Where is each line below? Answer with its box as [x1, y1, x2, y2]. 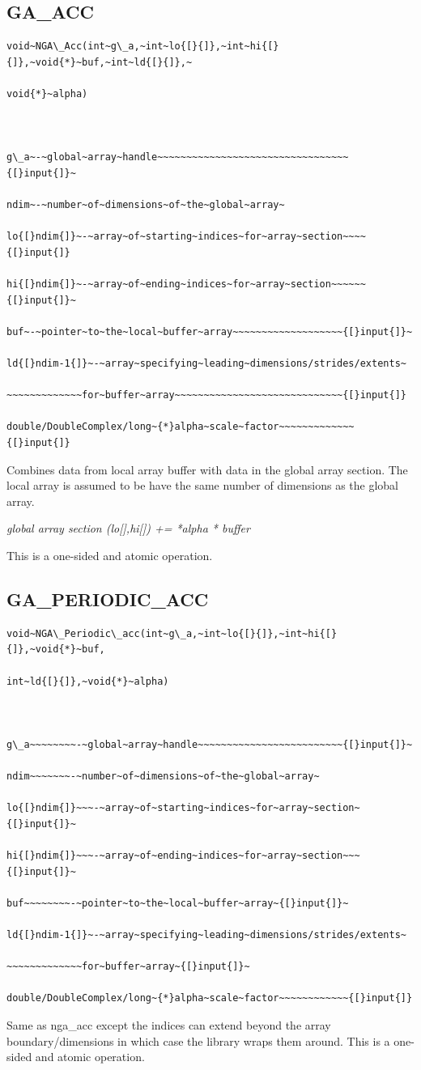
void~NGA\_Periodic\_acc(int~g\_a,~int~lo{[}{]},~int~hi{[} [6, 627, 338, 639]
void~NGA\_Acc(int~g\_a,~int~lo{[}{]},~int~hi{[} [6, 40, 279, 53]
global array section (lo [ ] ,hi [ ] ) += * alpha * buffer [6, 520, 250, 537]
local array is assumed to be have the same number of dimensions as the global [6, 477, 398, 494]
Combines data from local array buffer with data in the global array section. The [6, 461, 408, 478]
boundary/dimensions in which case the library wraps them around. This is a [6, 1032, 390, 1049]
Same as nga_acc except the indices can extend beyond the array [6, 1017, 331, 1034]
